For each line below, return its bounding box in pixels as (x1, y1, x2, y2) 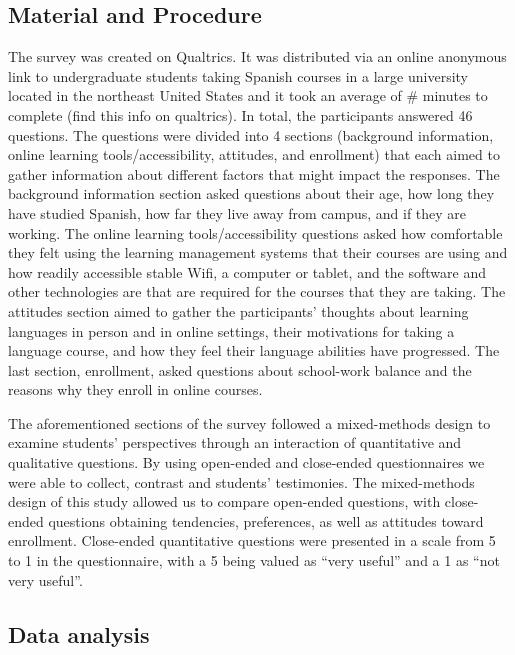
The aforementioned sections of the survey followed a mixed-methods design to (8, 412, 491, 433)
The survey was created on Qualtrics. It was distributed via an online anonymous (8, 46, 507, 67)
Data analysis (8, 618, 150, 649)
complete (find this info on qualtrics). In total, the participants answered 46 (8, 104, 473, 125)
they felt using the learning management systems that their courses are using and (8, 242, 508, 263)
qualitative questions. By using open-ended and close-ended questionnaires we (8, 452, 485, 473)
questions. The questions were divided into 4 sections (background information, (8, 124, 494, 145)
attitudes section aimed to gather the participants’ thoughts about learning (8, 300, 469, 321)
